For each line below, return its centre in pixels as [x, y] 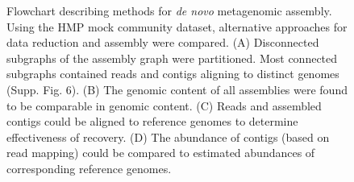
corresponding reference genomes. [89, 168]
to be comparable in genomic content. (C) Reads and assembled [164, 105]
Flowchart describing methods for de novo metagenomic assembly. [169, 10]
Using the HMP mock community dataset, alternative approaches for [177, 26]
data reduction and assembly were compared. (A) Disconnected [163, 42]
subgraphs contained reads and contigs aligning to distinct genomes [173, 74]
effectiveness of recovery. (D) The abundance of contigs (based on [168, 136]
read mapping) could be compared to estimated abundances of [161, 153]
